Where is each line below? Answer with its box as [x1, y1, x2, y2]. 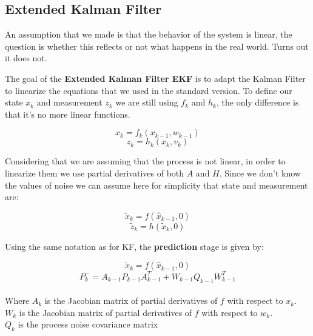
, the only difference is [216, 96, 299, 109]
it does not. [5, 52, 47, 64]
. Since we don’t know [219, 166, 301, 179]
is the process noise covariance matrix [18, 318, 158, 331]
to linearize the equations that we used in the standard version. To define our [5, 84, 292, 96]
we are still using [115, 96, 178, 109]
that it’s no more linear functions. [5, 107, 130, 120]
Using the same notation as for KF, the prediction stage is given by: [5, 240, 264, 252]
